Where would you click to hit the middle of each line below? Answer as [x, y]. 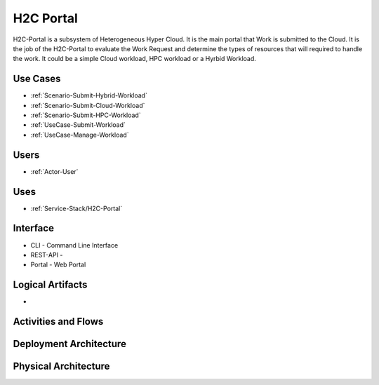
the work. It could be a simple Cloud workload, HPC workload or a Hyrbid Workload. [134, 59]
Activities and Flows [58, 322]
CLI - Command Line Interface [74, 245]
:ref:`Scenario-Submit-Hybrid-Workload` [89, 95]
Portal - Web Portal [58, 265]
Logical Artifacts [50, 285]
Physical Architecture [61, 366]
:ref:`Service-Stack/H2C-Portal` [77, 208]
